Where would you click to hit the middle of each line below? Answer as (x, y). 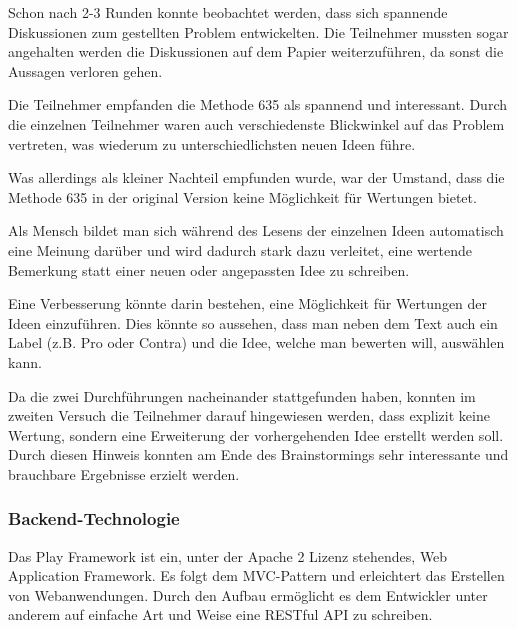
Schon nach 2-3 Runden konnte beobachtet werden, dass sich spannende (228, 12)
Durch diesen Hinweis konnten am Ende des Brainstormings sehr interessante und (258, 454)
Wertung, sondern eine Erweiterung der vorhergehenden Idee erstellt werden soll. (256, 434)
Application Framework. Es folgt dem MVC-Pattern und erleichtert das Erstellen (256, 575)
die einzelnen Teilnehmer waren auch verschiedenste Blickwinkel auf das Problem (256, 123)
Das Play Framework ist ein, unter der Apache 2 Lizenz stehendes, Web (228, 555)
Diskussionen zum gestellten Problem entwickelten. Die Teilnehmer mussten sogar (258, 31)
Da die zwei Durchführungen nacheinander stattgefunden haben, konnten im (242, 395)
